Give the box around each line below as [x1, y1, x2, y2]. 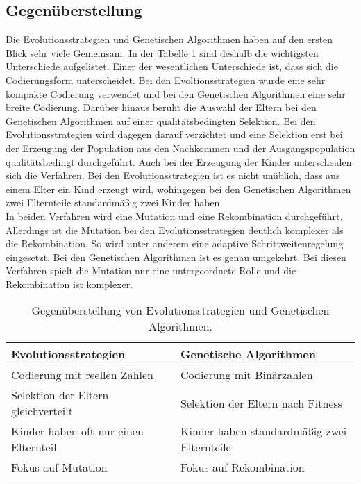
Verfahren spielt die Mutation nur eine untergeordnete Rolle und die [6, 263, 296, 278]
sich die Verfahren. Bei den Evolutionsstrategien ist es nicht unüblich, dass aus [6, 168, 340, 183]
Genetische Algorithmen [180, 346, 316, 362]
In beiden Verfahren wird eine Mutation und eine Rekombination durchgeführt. [6, 208, 343, 223]
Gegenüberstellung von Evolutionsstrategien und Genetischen [31, 302, 330, 319]
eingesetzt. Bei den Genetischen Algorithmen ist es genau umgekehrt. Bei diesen [6, 249, 346, 264]
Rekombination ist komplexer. [6, 276, 133, 291]
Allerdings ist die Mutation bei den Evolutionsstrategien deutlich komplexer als [6, 222, 344, 237]
